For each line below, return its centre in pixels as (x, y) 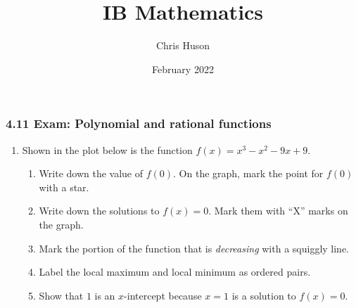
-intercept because (163, 295)
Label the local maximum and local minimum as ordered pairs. (175, 272)
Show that (61, 295)
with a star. (64, 187)
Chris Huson (183, 45)
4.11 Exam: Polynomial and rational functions (139, 123)
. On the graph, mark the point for (248, 173)
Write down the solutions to (99, 211)
